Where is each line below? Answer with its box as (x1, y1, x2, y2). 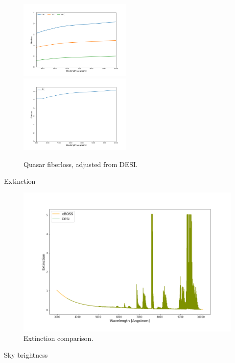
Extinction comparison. (23, 333, 94, 343)
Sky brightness (4, 350, 48, 360)
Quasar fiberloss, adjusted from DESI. (23, 159, 138, 169)
